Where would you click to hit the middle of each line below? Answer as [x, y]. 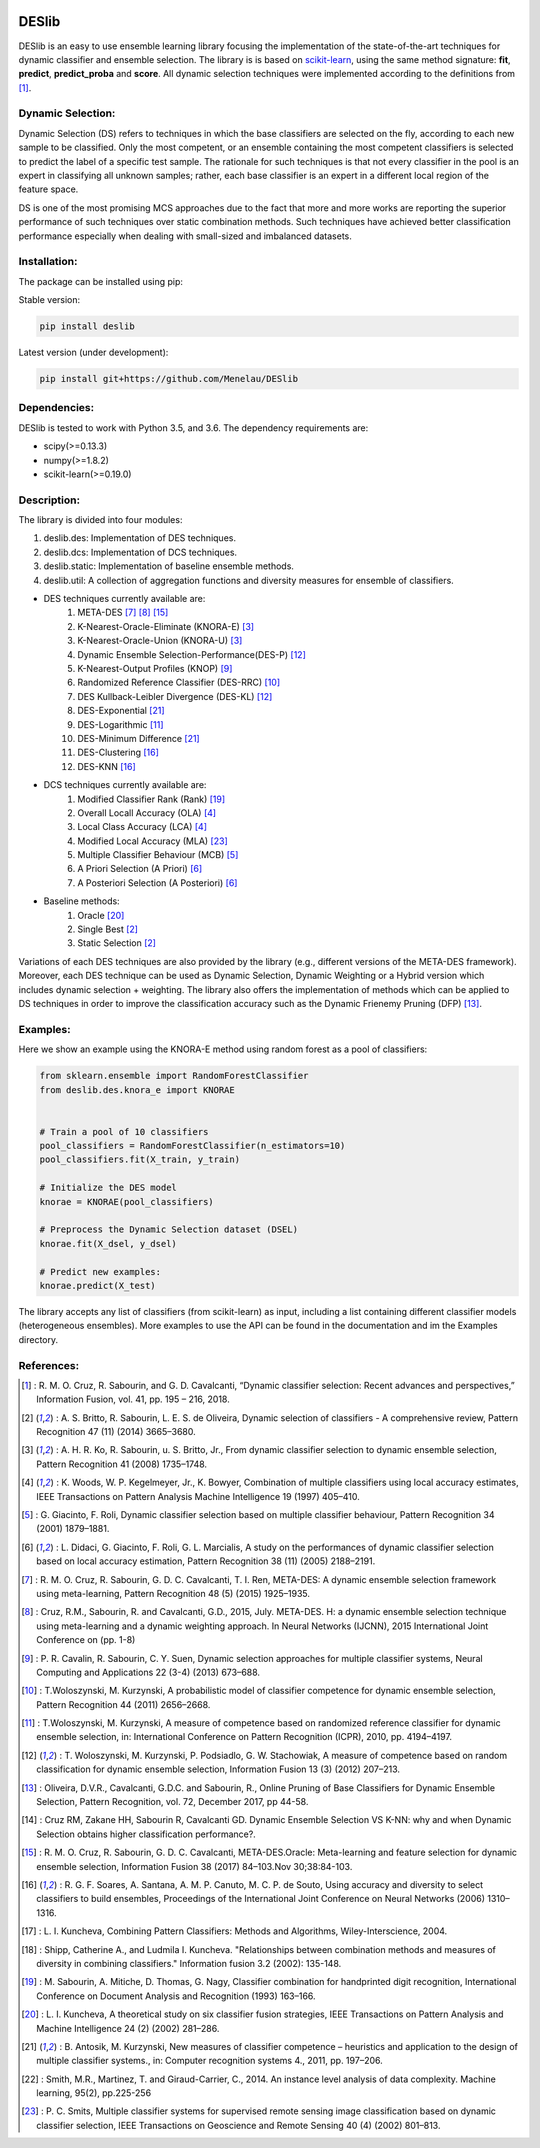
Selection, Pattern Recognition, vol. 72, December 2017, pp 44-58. [172, 1802]
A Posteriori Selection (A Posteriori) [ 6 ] [157, 882]
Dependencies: [56, 408]
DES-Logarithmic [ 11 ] [120, 724]
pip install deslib [87, 326]
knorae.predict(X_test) [98, 1285]
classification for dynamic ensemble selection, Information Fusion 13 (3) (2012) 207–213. [218, 1769]
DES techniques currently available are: [124, 599]
